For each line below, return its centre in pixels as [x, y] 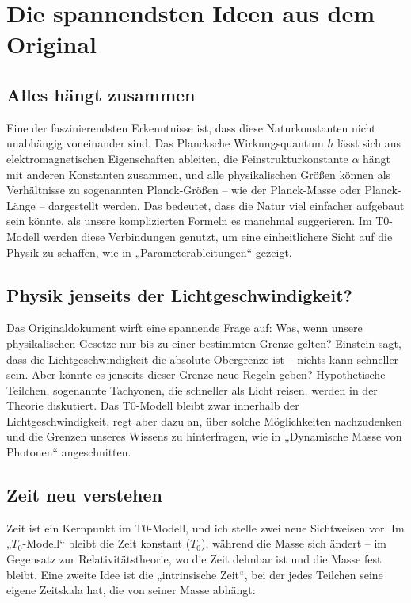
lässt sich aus [369, 143]
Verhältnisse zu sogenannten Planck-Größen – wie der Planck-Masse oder [184, 190]
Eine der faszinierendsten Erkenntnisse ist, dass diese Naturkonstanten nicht [191, 127]
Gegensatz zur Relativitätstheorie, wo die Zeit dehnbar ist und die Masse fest [194, 559]
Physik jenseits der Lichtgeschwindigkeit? [179, 294]
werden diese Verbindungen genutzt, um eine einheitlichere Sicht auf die [218, 236]
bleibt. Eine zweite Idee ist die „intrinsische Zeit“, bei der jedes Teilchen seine [195, 574]
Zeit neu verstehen [84, 495]
